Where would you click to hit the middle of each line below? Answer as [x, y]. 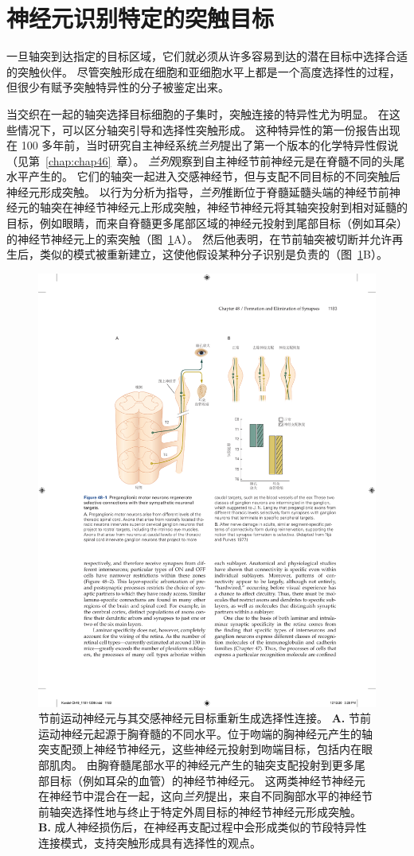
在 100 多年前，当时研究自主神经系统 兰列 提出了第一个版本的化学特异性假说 [203, 145]
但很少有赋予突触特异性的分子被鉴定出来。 [118, 87]
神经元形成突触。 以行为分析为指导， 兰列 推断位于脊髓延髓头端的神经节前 [198, 191]
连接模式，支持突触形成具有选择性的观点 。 [150, 842]
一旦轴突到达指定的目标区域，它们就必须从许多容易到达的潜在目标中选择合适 [207, 56]
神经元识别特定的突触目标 [141, 18]
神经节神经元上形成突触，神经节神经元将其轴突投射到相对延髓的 [240, 207]
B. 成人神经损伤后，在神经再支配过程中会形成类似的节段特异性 [203, 827]
